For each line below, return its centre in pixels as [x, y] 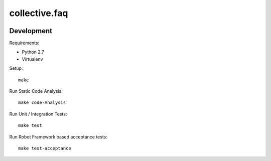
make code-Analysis [42, 103]
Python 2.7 [33, 52]
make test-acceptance [45, 148]
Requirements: [24, 43]
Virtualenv [32, 59]
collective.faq [39, 13]
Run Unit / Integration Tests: [38, 114]
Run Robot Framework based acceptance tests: [58, 137]
